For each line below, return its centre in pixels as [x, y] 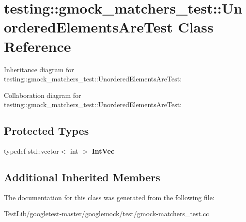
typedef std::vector [31, 151]
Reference [38, 46]
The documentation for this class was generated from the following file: [109, 197]
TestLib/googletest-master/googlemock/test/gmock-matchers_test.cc [107, 214]
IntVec [103, 151]
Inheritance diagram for [39, 69]
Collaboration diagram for [43, 95]
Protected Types [46, 131]
